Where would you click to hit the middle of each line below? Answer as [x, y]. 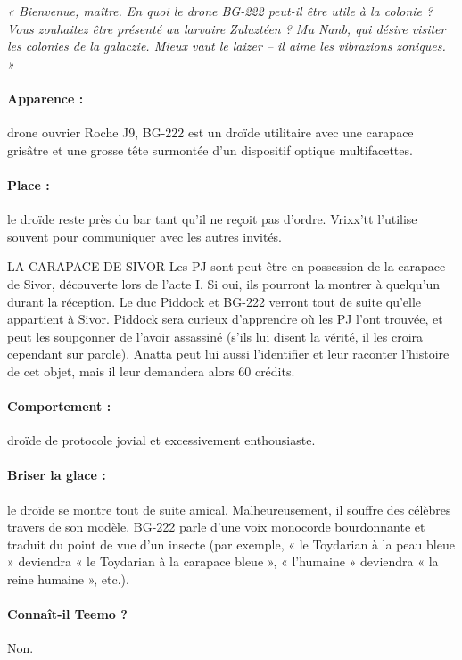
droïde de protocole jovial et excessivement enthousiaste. [161, 440]
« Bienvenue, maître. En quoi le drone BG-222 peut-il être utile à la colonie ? [220, 11]
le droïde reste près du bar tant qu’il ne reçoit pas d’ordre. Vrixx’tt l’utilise [212, 219]
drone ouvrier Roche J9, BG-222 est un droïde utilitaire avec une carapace [210, 132]
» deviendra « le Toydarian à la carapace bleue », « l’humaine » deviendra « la [223, 561]
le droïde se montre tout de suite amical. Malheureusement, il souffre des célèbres [229, 509]
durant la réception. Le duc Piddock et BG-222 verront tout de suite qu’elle [214, 301]
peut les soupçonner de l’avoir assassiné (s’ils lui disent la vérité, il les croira [215, 336]
